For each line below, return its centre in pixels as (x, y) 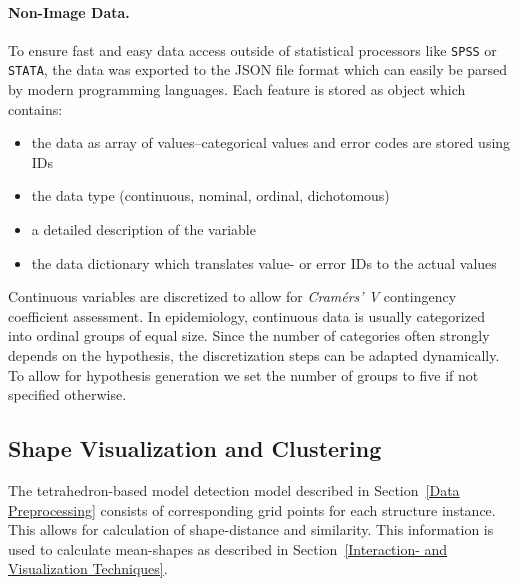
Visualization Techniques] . (88, 568)
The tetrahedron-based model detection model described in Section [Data (234, 490)
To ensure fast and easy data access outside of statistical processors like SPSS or (252, 49)
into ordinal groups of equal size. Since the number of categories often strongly (249, 335)
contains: (35, 108)
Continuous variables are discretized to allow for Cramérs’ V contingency (232, 296)
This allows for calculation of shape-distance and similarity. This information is (251, 529)
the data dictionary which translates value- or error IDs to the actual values (264, 262)
